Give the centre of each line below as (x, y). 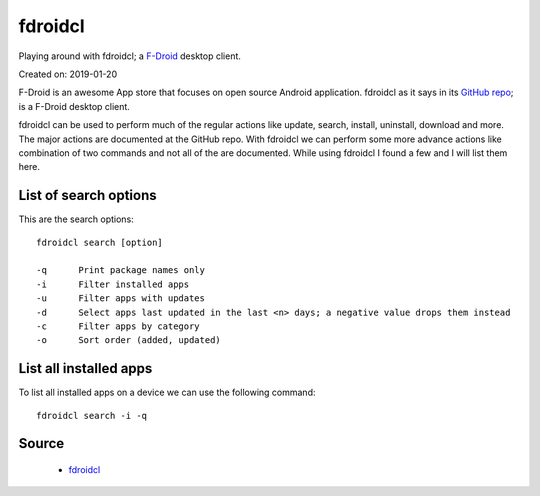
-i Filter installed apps (113, 284)
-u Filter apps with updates (120, 298)
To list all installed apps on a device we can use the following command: (167, 392)
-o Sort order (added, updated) (129, 340)
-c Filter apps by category (118, 326)
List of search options (87, 195)
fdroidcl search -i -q (92, 415)
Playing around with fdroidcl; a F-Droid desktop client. (130, 56)
